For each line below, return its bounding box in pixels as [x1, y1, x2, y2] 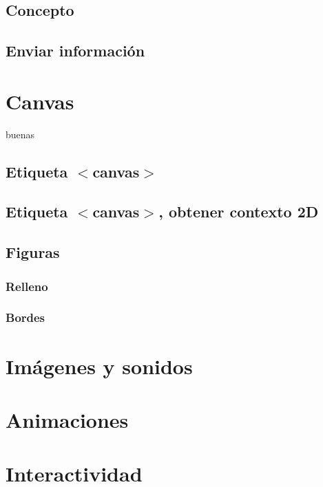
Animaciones [6, 405, 129, 433]
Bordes [6, 309, 45, 326]
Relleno [6, 277, 48, 294]
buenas [6, 127, 35, 141]
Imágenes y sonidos [6, 351, 193, 380]
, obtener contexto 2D [158, 201, 319, 222]
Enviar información [6, 40, 145, 61]
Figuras [6, 241, 60, 263]
